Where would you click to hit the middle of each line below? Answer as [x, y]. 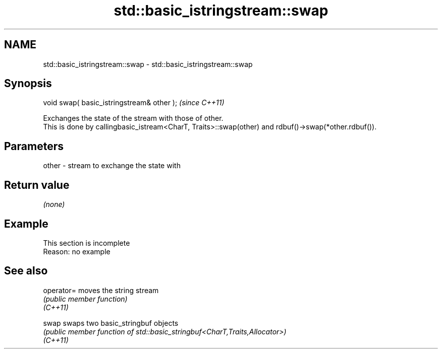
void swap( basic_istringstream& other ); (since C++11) [134, 103]
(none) [54, 204]
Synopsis [28, 84]
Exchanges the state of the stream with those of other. [133, 118]
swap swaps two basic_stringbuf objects [111, 323]
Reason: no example [77, 251]
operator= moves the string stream [101, 290]
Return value [37, 185]
